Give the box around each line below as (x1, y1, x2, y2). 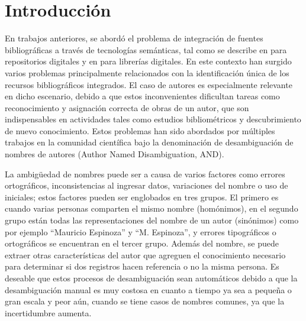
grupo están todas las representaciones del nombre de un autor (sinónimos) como (5, 214, 299, 226)
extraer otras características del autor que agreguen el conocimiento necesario (5, 248, 286, 261)
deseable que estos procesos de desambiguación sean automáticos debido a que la (5, 272, 298, 284)
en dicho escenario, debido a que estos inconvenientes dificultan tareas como (5, 90, 280, 102)
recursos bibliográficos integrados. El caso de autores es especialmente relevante (5, 78, 292, 90)
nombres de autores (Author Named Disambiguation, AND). (5, 148, 224, 160)
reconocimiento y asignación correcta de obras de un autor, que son (5, 101, 249, 114)
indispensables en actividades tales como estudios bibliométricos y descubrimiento (5, 113, 301, 125)
